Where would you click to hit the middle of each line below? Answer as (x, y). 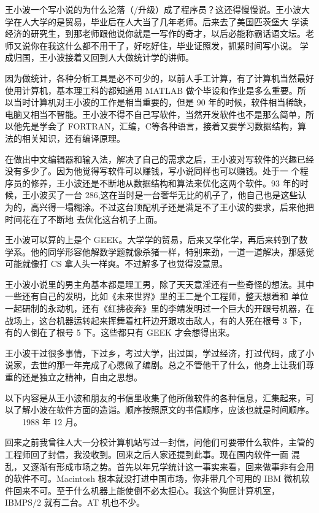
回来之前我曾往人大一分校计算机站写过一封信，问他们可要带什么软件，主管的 (159, 442)
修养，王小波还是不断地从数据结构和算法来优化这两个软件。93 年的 (165, 183)
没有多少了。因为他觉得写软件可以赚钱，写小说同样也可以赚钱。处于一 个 (152, 171)
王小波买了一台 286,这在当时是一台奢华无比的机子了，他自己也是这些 (160, 195)
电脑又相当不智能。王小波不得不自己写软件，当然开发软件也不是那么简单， (155, 114)
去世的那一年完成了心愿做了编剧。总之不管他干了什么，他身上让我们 (168, 365)
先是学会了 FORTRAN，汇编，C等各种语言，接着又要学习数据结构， (159, 126)
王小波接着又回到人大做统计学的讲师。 (116, 57)
